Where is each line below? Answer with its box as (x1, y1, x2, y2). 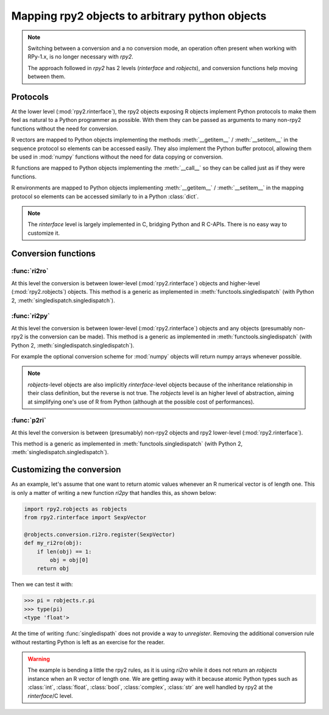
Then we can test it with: (11, 581, 73, 588)
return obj (37, 565, 69, 572)
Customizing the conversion (11, 464, 121, 475)
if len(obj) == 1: (37, 548, 92, 555)
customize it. (27, 229, 60, 237)
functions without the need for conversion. (11, 125, 118, 132)
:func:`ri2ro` (11, 267, 49, 276)
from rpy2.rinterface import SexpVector (24, 514, 146, 521)
